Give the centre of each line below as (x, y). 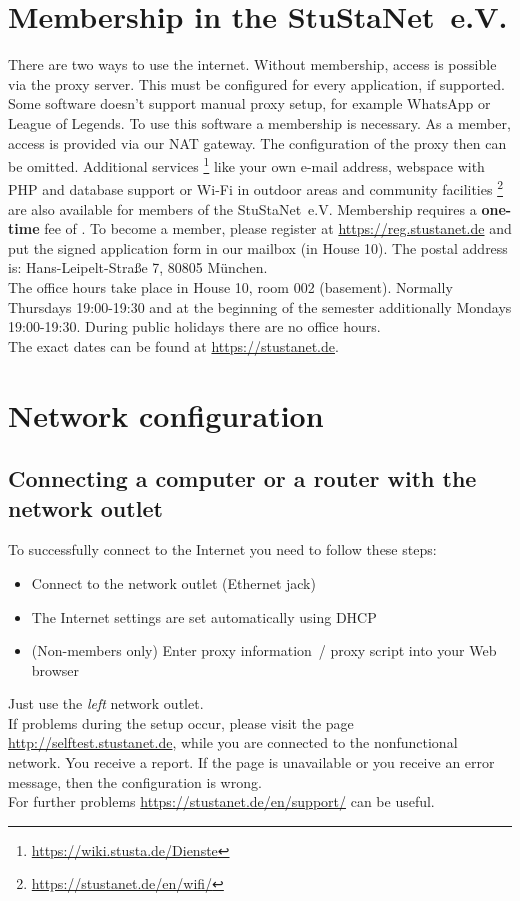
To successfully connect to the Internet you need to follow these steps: (222, 549)
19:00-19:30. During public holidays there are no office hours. (194, 326)
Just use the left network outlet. (106, 703)
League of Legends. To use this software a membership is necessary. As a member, (259, 122)
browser (55, 669)
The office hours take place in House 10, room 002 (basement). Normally (230, 286)
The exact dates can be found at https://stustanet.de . (173, 345)
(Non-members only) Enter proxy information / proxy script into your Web (264, 650)
